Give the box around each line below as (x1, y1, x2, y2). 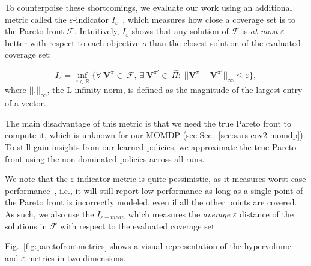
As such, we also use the (5, 207, 94, 220)
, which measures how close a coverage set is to (122, 13, 296, 25)
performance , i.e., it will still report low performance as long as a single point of (5, 184, 303, 196)
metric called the (5, 13, 67, 25)
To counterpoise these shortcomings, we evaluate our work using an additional (5, 1, 292, 13)
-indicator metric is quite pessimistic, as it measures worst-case (74, 172, 306, 185)
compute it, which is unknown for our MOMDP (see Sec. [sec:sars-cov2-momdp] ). (5, 128, 306, 141)
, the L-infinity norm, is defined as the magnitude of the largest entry (47, 83, 303, 96)
